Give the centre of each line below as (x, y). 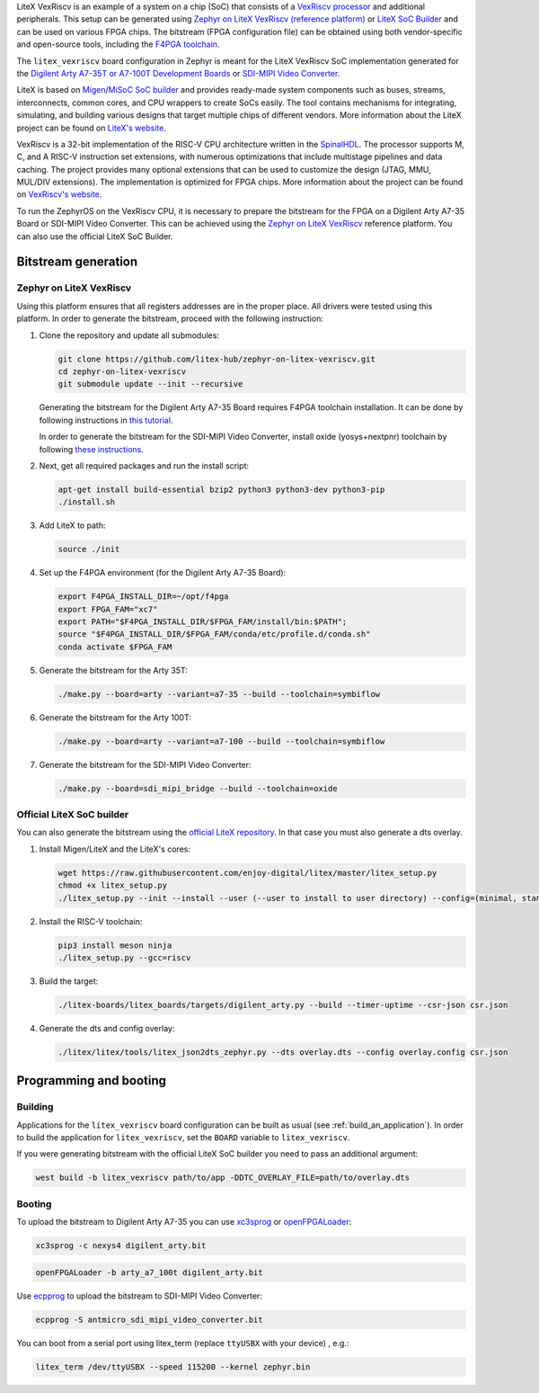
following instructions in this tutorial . (106, 420)
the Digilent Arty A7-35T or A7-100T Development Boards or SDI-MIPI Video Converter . (178, 73)
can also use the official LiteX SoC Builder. (95, 236)
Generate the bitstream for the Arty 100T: (115, 717)
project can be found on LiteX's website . (91, 128)
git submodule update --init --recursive (150, 384)
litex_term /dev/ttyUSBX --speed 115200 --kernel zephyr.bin (173, 1366)
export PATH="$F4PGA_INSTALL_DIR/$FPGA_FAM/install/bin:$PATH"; (203, 621)
